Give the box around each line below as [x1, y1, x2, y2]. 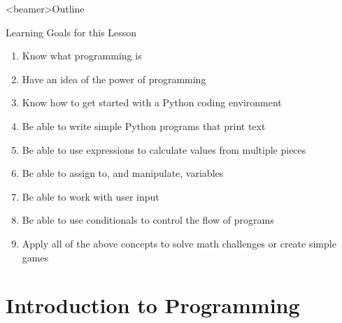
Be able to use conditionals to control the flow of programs [22, 213, 274, 227]
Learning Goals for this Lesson [6, 24, 137, 39]
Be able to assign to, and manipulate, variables [22, 166, 224, 180]
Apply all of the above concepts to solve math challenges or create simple [22, 236, 336, 250]
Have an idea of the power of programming [22, 71, 206, 86]
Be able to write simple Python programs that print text [22, 118, 266, 133]
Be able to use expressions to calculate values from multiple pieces [22, 142, 306, 157]
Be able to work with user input [22, 189, 159, 203]
